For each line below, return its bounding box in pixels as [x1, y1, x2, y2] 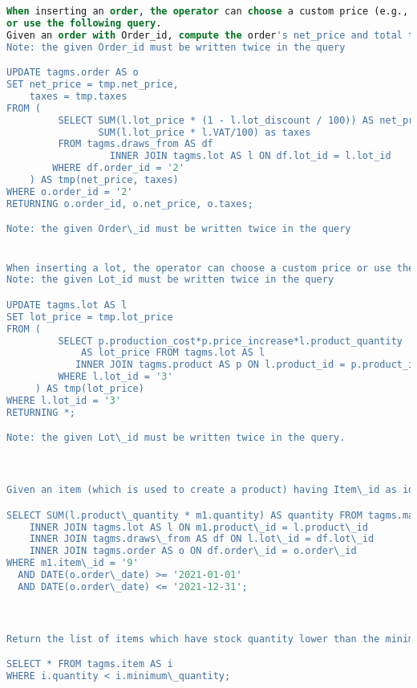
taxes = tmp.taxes [29, 90, 128, 102]
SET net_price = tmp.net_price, [6, 79, 179, 91]
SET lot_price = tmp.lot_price [6, 311, 173, 323]
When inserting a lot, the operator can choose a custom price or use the [6, 262, 415, 274]
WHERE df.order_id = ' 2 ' [52, 162, 184, 174]
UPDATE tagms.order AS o [6, 67, 139, 79]
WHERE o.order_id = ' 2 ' [6, 185, 133, 197]
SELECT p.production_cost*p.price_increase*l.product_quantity [58, 335, 403, 347]
